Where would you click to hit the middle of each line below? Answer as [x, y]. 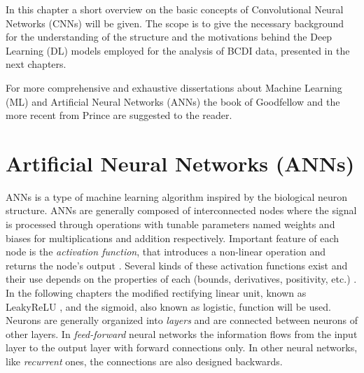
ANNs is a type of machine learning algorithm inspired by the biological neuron [177, 196]
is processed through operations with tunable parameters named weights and [170, 224]
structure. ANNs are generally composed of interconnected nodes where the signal [181, 210]
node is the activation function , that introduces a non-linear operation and [166, 252]
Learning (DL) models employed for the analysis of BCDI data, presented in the [178, 50]
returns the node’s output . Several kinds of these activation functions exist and [177, 265]
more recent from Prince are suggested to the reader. [119, 115]
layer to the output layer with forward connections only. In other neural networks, [182, 347]
